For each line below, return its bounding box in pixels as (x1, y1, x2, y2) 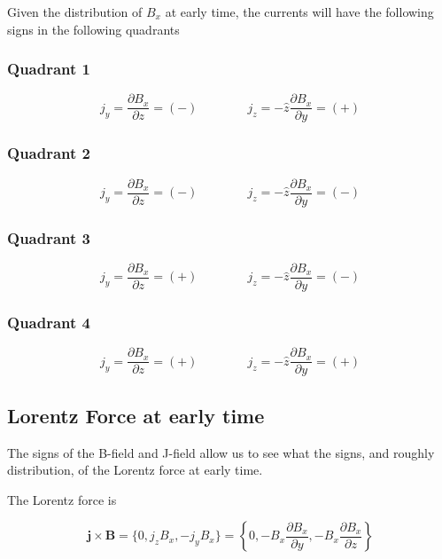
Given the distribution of (7, 3, 143, 20)
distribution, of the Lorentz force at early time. (7, 461, 263, 479)
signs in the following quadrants (7, 20, 180, 38)
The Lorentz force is (7, 490, 117, 508)
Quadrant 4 (7, 311, 91, 333)
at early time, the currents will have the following (165, 3, 434, 20)
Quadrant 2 (7, 142, 91, 164)
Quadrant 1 (7, 58, 91, 80)
